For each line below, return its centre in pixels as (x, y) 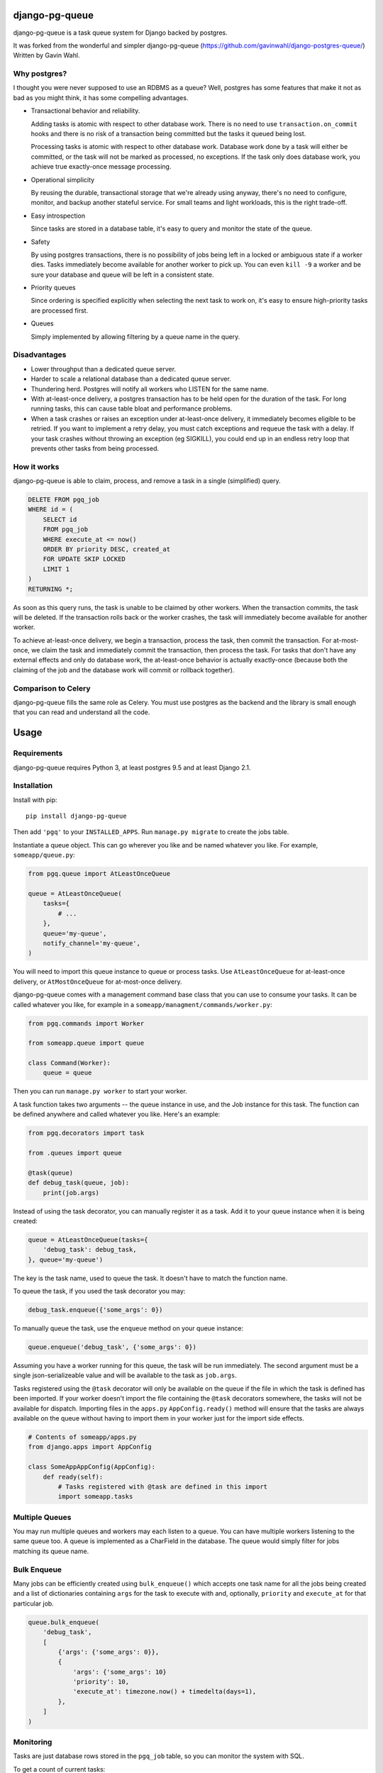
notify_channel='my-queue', (92, 943)
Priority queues (53, 288)
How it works (36, 467)
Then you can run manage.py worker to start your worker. (100, 1091)
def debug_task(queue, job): (79, 1183)
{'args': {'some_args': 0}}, (109, 1652)
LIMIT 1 (56, 569)
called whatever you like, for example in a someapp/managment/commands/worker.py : (143, 1004)
